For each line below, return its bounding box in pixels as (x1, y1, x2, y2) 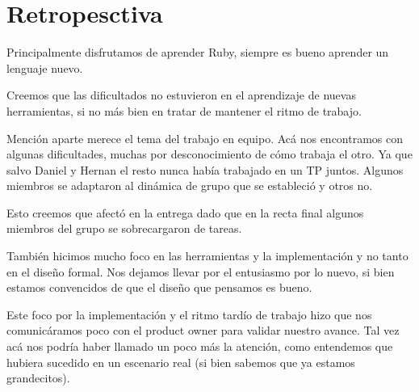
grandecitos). (6, 369, 70, 386)
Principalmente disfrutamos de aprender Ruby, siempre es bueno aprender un (6, 44, 389, 61)
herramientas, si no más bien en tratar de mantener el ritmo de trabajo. (6, 102, 362, 119)
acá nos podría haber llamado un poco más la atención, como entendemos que (6, 338, 393, 355)
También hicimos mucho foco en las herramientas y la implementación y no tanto (6, 247, 409, 264)
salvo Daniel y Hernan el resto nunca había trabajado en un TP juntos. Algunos (6, 161, 404, 178)
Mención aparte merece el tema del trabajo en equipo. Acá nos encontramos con (6, 129, 404, 146)
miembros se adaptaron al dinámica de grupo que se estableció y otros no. (6, 177, 373, 194)
